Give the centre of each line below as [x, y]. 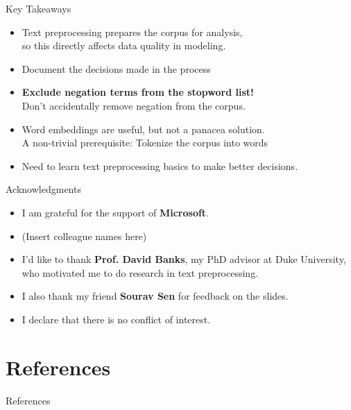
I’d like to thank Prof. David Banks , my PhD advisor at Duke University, [184, 259]
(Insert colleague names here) [84, 236]
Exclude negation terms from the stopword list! [138, 92]
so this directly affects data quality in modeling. [124, 45]
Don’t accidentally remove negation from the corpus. [134, 105]
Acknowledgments [43, 189]
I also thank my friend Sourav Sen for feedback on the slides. [155, 296]
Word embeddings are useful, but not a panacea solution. [143, 129]
